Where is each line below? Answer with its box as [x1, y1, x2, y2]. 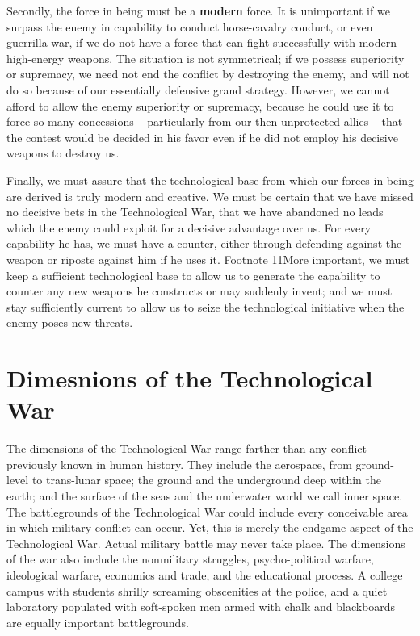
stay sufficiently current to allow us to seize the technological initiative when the [6, 298, 405, 315]
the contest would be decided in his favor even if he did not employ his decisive [6, 128, 398, 145]
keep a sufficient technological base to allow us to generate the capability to [6, 266, 380, 283]
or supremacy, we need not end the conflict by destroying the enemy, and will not [6, 65, 409, 82]
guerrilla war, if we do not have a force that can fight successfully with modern [6, 34, 397, 51]
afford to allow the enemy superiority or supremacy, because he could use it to [6, 97, 394, 114]
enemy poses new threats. [6, 314, 133, 331]
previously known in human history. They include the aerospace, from [6, 455, 352, 472]
